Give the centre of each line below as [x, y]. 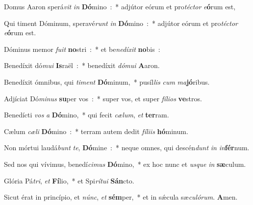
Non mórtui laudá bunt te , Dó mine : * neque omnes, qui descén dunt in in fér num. [127, 148]
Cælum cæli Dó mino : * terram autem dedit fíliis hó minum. [96, 131]
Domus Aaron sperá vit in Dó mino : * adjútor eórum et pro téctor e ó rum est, [120, 6]
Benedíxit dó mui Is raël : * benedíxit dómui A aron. [82, 65]
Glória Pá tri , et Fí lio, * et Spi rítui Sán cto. [69, 180]
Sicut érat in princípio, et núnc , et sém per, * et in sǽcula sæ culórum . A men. [121, 197]
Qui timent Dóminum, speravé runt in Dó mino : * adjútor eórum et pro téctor [121, 23]
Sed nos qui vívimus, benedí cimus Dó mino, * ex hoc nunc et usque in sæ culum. [125, 164]
